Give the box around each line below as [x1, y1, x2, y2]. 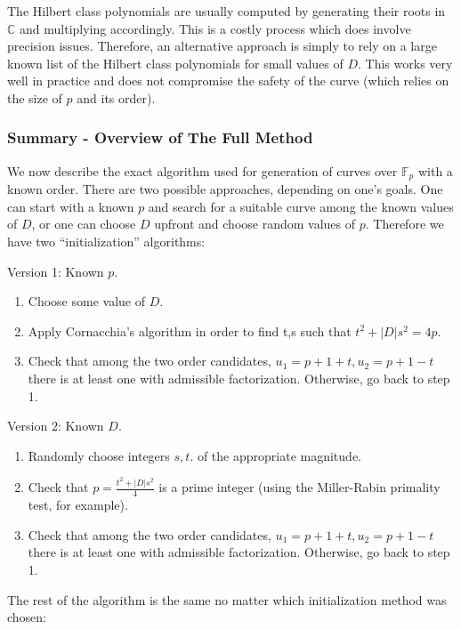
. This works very [358, 53, 453, 72]
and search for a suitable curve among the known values [148, 197, 454, 215]
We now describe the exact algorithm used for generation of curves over [7, 161, 398, 180]
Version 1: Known [7, 262, 104, 280]
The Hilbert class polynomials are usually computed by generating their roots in [7, 2, 446, 20]
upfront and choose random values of [154, 214, 356, 233]
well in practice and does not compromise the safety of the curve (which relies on [7, 71, 449, 90]
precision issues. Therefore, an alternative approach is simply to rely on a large [7, 36, 437, 55]
